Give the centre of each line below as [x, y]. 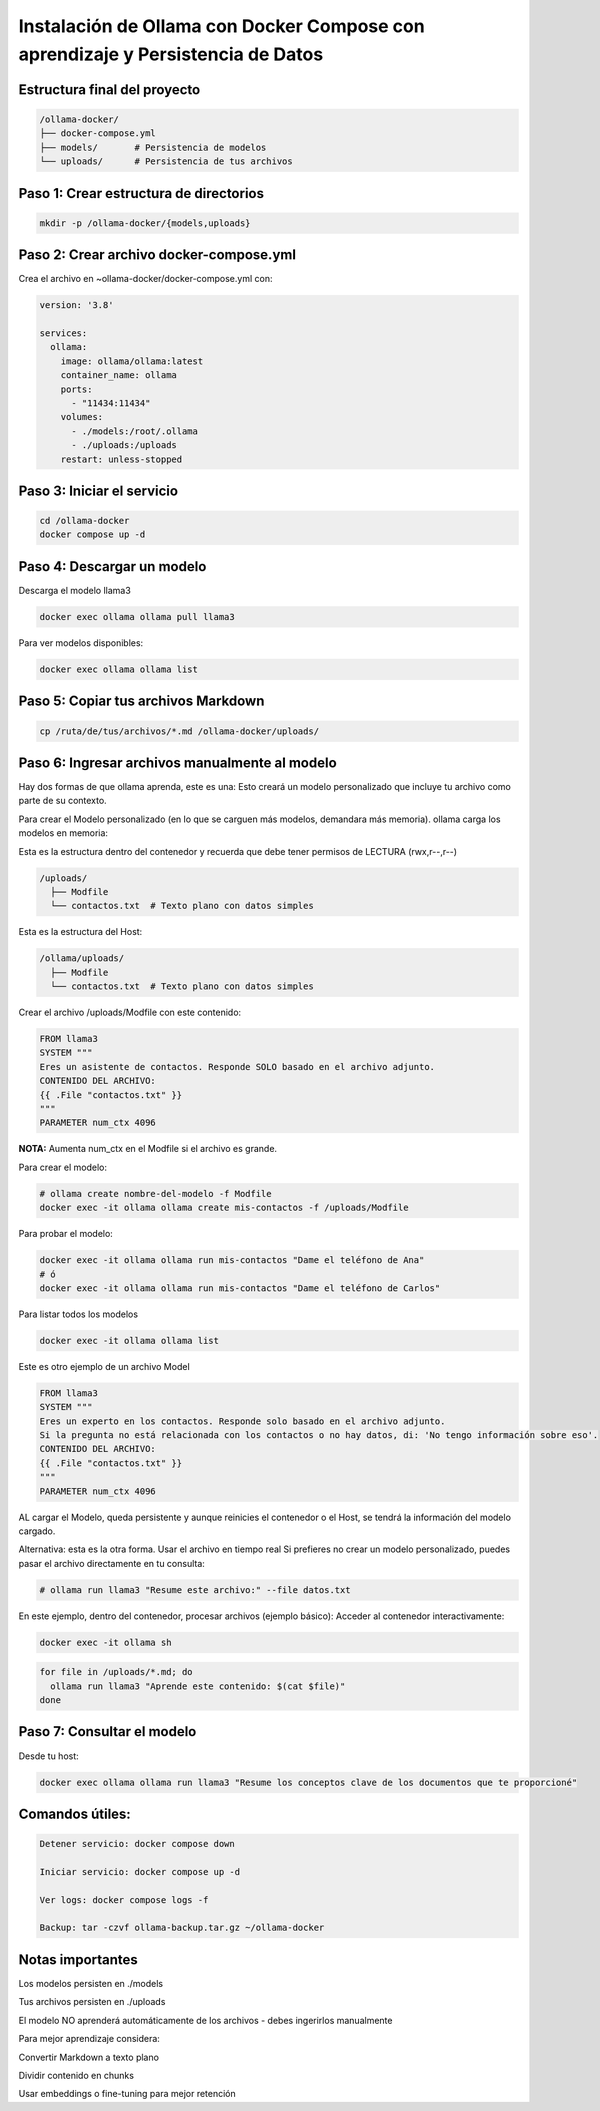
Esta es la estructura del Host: [80, 932]
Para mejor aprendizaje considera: [89, 2039]
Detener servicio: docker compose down [137, 1844]
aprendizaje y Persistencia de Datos [171, 54]
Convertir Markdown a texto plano [89, 2057]
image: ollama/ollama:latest [132, 361]
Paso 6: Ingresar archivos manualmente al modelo [177, 762]
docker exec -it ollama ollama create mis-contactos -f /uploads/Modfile [224, 1208]
